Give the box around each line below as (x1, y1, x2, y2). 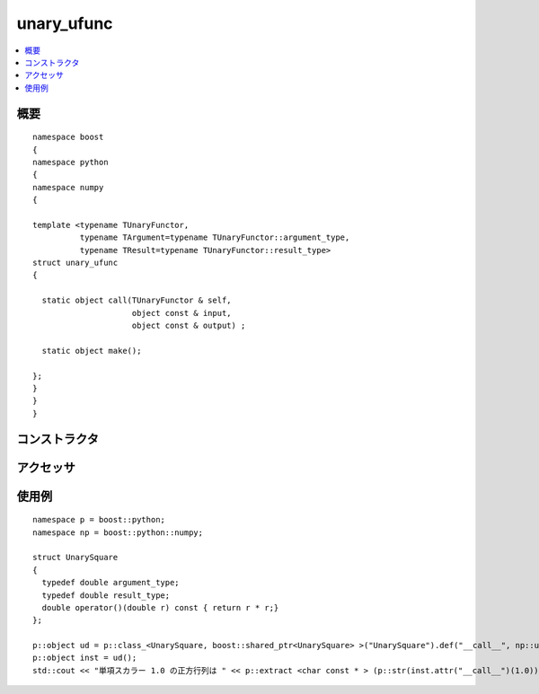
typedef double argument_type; (41, 577, 180, 588)
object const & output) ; (131, 320, 246, 330)
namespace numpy (32, 182, 104, 192)
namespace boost (32, 132, 104, 143)
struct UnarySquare (32, 552, 119, 563)
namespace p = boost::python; (32, 514, 166, 525)
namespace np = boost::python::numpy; (32, 527, 204, 538)
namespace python (32, 157, 109, 167)
